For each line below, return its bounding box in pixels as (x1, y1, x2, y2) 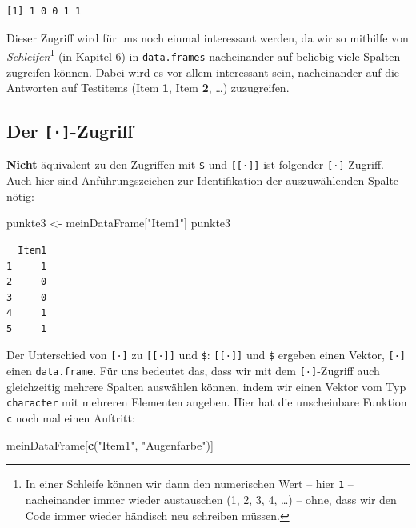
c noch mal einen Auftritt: (6, 410, 135, 426)
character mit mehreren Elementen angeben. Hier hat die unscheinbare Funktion (6, 394, 407, 410)
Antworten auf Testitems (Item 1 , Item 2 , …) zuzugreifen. (6, 79, 290, 96)
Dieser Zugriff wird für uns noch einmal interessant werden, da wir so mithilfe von (6, 29, 409, 46)
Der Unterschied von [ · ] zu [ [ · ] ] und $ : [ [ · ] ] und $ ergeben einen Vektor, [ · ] (6, 346, 406, 363)
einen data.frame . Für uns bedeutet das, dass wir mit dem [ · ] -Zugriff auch (6, 362, 380, 379)
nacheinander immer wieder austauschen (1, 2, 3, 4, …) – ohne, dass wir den (25, 490, 397, 507)
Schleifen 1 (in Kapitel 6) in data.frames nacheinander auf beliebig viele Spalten (6, 46, 401, 64)
